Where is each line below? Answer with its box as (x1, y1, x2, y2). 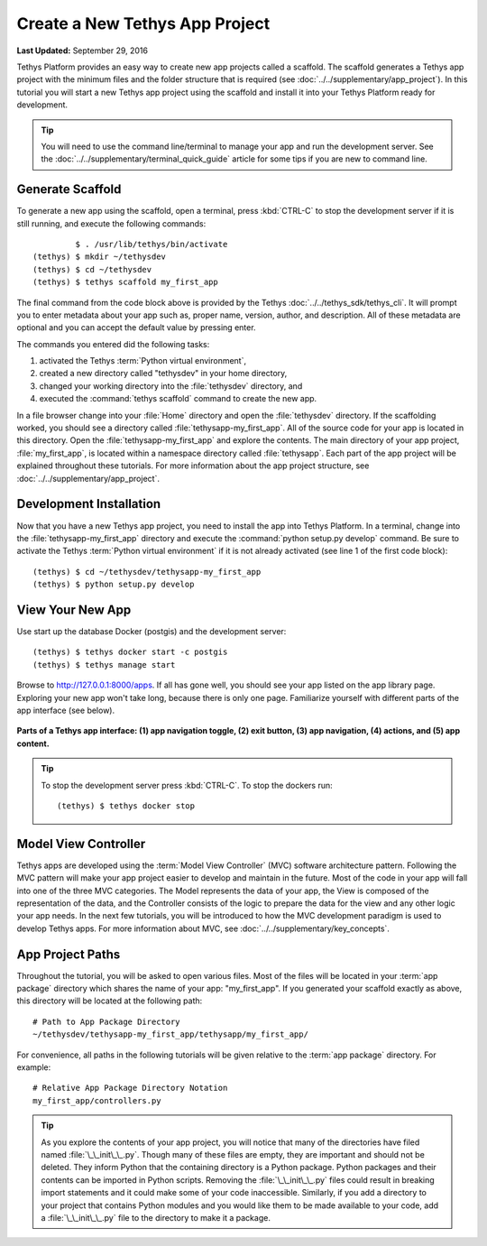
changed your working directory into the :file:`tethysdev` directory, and (39, 380, 303, 392)
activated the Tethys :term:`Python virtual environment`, (39, 355, 247, 366)
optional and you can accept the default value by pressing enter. (16, 322, 256, 333)
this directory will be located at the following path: (16, 995, 203, 1006)
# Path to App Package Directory (32, 1016, 180, 1027)
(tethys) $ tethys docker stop (57, 800, 196, 811)
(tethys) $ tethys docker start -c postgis (32, 647, 228, 658)
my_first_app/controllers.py (32, 1095, 161, 1105)
